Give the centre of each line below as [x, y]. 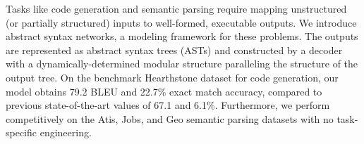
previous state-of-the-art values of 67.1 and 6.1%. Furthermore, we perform [168, 105]
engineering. [66, 132]
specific [22, 132]
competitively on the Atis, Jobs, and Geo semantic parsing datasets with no [170, 118]
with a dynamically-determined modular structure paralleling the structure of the [182, 64]
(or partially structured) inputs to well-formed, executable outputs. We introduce [181, 22]
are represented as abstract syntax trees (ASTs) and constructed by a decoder [174, 50]
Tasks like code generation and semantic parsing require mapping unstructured [176, 8]
